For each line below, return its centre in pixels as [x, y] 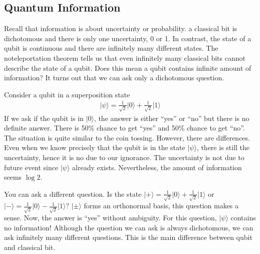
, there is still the [223, 147]
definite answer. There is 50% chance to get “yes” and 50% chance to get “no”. [124, 128]
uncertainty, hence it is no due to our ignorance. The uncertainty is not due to [124, 157]
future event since [31, 167]
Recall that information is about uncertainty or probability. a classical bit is [121, 28]
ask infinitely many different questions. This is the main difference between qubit [128, 237]
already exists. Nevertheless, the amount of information [157, 167]
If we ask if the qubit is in [44, 118]
